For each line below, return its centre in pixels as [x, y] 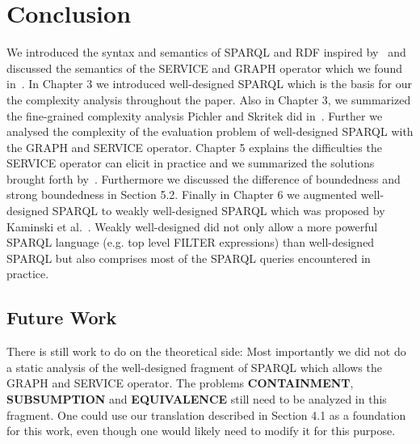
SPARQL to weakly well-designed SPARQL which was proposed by [218, 211]
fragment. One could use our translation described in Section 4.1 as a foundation [206, 414]
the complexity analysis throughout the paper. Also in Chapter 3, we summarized [209, 99]
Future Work [62, 317]
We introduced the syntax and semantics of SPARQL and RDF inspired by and [206, 52]
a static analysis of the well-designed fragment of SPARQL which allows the [194, 367]
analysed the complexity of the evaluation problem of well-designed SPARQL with [210, 131]
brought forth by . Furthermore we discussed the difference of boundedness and [204, 178]
